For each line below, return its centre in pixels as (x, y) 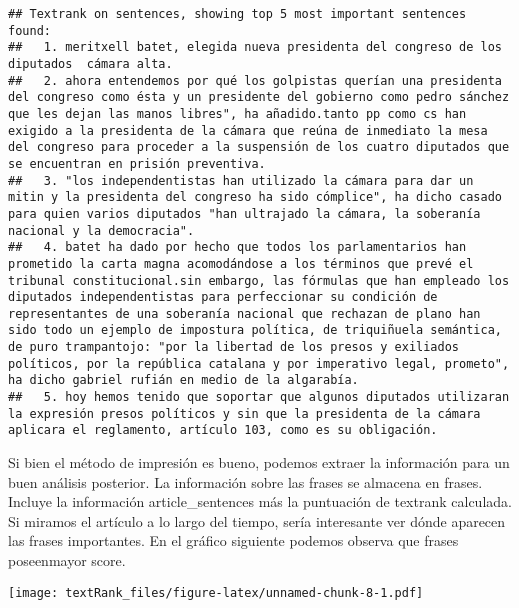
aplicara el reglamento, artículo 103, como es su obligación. (223, 430)
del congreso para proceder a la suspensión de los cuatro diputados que (259, 147)
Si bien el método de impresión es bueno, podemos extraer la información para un (259, 462)
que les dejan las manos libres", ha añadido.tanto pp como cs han (237, 113)
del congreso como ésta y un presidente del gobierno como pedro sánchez (259, 97)
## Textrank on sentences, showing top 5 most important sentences (237, 14)
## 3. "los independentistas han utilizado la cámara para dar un (241, 180)
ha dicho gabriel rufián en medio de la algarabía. (183, 380)
